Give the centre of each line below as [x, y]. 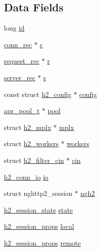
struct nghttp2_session [38, 193]
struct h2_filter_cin [34, 160]
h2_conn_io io [26, 176]
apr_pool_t [22, 110]
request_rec [22, 61]
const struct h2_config [38, 94]
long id [14, 28]
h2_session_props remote [42, 242]
